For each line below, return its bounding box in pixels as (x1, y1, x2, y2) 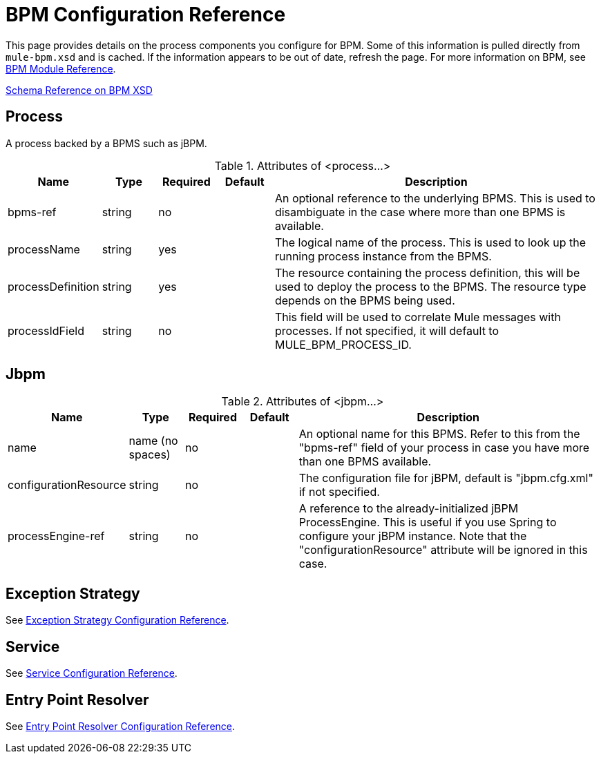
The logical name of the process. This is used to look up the (274, 235, 586, 249)
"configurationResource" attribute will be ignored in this (298, 543, 588, 557)
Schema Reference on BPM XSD (6, 84, 153, 96)
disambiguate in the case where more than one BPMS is (274, 204, 566, 219)
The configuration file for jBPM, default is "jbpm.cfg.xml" (298, 471, 593, 486)
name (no (128, 434, 178, 448)
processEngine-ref (8, 529, 105, 544)
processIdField (8, 323, 84, 338)
